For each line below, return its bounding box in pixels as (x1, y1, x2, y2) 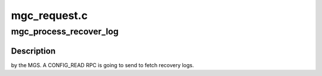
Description (11, 46, 56, 56)
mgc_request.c (11, 9, 88, 22)
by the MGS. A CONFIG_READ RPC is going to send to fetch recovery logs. (11, 61, 194, 68)
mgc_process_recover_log (11, 26, 119, 37)
